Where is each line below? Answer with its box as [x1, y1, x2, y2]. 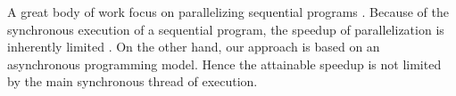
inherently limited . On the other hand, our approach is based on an [7, 37, 380, 56]
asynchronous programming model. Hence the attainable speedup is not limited [7, 54, 442, 73]
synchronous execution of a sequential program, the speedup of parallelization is [7, 20, 444, 38]
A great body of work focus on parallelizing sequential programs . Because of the [7, 3, 449, 20]
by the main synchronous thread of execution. [7, 72, 258, 91]
